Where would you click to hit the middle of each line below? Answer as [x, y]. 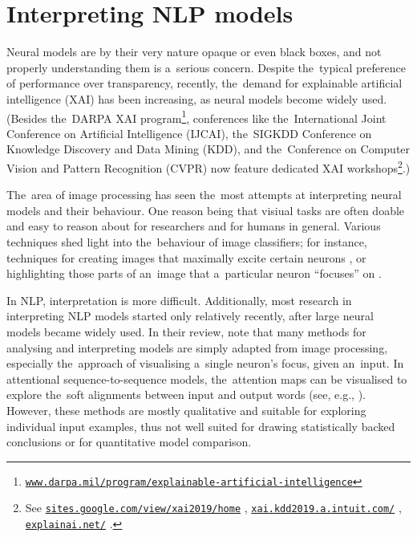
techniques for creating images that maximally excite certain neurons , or [186, 257]
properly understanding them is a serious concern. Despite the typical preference [206, 67]
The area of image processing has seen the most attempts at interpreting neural [204, 195]
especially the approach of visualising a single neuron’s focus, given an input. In [205, 363]
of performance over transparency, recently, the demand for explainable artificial [204, 83]
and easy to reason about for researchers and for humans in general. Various [194, 226]
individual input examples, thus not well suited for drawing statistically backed [201, 426]
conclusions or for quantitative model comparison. [129, 442]
